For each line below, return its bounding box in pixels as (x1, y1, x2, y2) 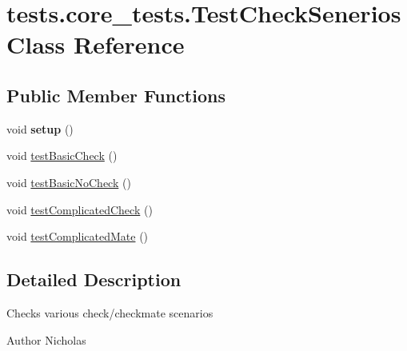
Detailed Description (6, 267, 182, 292)
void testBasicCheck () (6, 147, 118, 164)
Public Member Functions (6, 82, 225, 107)
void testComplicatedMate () (6, 228, 149, 245)
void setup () (6, 120, 74, 137)
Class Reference (6, 28, 185, 61)
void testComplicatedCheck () (6, 201, 153, 217)
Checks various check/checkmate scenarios (6, 304, 213, 321)
